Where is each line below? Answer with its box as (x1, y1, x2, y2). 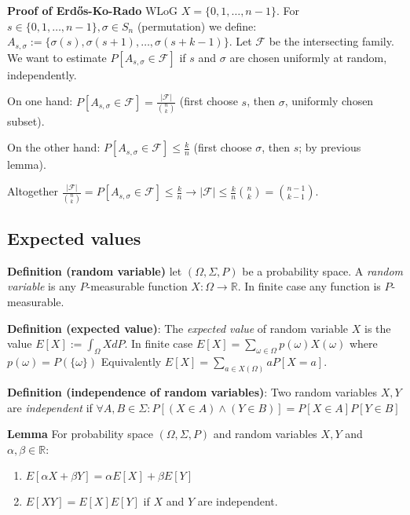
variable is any (7, 278, 76, 294)
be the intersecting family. (269, 33, 394, 49)
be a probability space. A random (242, 262, 404, 279)
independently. (7, 66, 77, 82)
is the (364, 320, 391, 336)
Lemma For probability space (7, 426, 153, 442)
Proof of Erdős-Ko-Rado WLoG (7, 2, 178, 18)
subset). (7, 112, 45, 129)
